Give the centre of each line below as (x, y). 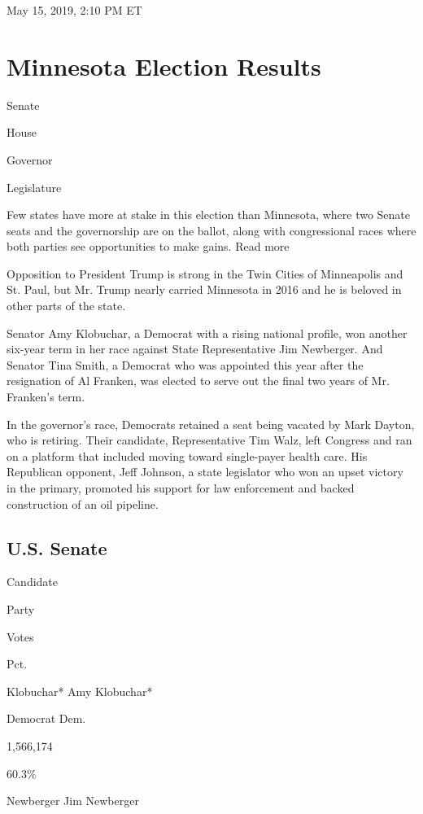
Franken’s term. (46, 397)
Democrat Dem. (46, 718)
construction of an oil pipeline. (83, 503)
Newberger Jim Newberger (73, 801)
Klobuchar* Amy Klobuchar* (80, 691)
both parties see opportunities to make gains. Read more (148, 246)
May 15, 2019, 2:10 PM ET (74, 10)
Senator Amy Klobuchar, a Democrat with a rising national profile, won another (207, 333)
